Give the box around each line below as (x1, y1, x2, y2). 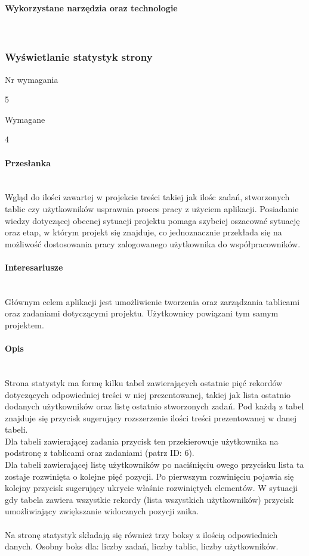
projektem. (5, 318, 44, 331)
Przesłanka (5, 156, 51, 169)
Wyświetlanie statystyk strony (5, 49, 153, 64)
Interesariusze (5, 260, 63, 273)
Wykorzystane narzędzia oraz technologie (5, 1, 178, 14)
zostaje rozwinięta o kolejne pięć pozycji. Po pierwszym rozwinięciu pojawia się (5, 470, 294, 482)
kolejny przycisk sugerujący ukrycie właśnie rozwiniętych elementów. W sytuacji (5, 482, 298, 494)
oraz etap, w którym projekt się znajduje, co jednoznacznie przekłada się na (5, 226, 282, 238)
